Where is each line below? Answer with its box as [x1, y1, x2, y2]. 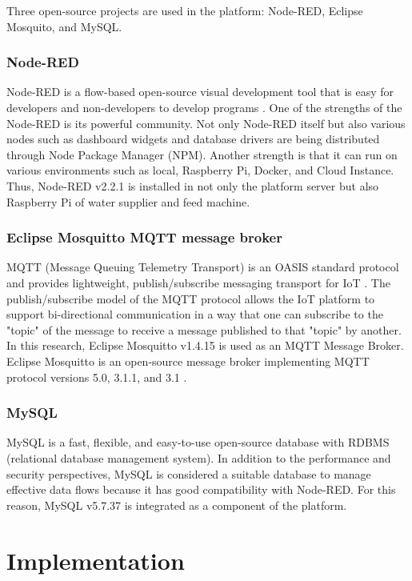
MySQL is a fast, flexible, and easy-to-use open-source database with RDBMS [6, 434, 390, 451]
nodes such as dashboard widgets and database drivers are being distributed [6, 130, 380, 147]
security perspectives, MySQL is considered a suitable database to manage [6, 465, 371, 482]
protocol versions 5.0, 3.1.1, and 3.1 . [6, 368, 187, 385]
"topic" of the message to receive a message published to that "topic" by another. [6, 321, 402, 338]
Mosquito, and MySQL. [6, 18, 122, 34]
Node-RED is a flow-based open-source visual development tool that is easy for [6, 83, 394, 100]
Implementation [6, 543, 185, 576]
